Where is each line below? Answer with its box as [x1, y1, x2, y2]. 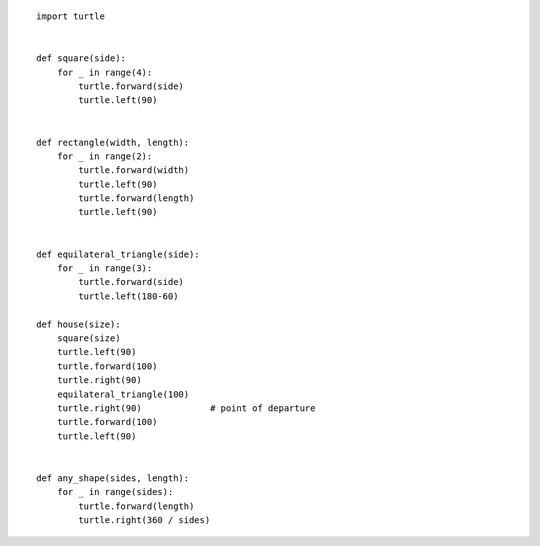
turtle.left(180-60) [78, 290, 179, 302]
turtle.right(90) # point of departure [56, 402, 316, 414]
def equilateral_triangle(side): [36, 248, 200, 260]
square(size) [56, 332, 121, 344]
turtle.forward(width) [78, 165, 190, 176]
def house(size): [36, 318, 121, 330]
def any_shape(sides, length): [36, 472, 190, 484]
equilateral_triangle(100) [56, 388, 190, 400]
